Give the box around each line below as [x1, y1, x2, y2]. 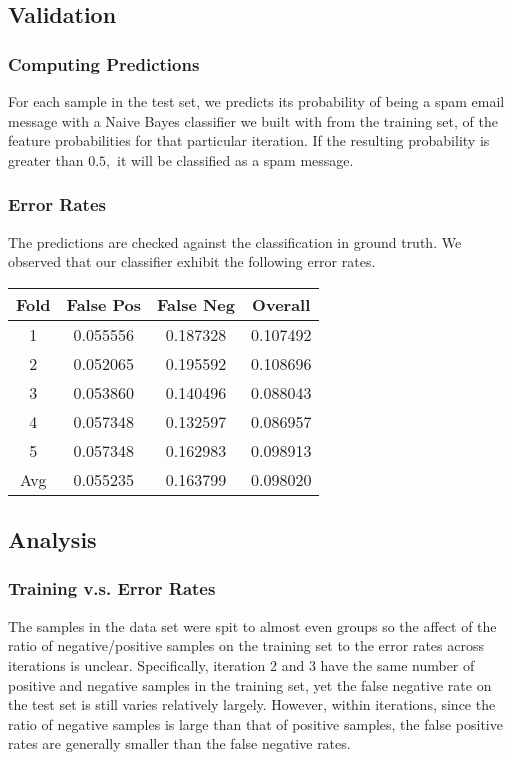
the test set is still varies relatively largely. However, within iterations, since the [8, 694, 496, 715]
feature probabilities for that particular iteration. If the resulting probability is [8, 130, 490, 151]
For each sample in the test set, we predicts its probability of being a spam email [8, 91, 505, 111]
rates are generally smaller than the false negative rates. [8, 733, 351, 754]
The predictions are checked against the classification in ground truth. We [8, 231, 462, 252]
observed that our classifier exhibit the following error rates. [8, 251, 376, 272]
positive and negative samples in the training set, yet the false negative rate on [8, 674, 492, 695]
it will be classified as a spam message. [117, 149, 354, 170]
